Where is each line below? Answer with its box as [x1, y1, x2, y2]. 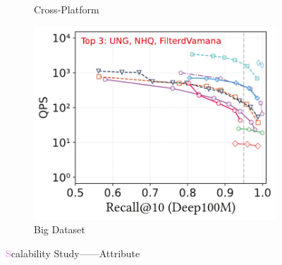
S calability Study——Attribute [6, 245, 140, 260]
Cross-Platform [34, 2, 99, 16]
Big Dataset [34, 222, 85, 237]
